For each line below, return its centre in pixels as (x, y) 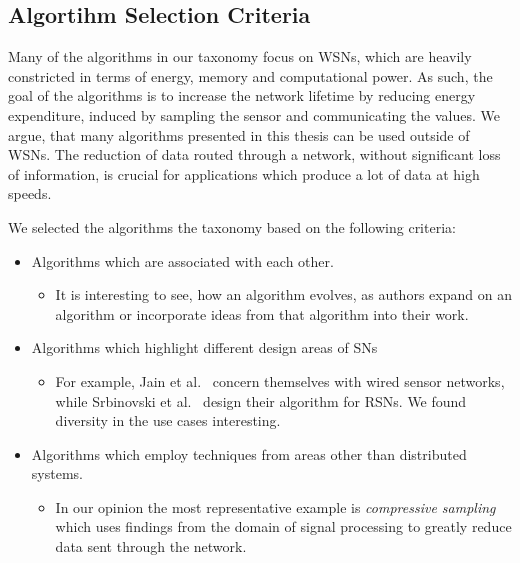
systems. (57, 473)
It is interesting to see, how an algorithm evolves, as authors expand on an (283, 294)
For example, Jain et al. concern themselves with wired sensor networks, (280, 380)
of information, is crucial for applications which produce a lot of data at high (244, 173)
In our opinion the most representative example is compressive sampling (275, 506)
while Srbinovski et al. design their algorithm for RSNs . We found (261, 400)
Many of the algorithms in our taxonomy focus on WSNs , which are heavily (240, 56)
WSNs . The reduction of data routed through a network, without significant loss (254, 154)
